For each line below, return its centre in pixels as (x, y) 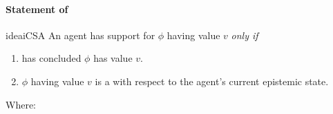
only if (245, 35)
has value (113, 58)
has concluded (51, 58)
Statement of (37, 9)
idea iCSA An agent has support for (80, 35)
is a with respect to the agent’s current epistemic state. (212, 81)
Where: (21, 104)
